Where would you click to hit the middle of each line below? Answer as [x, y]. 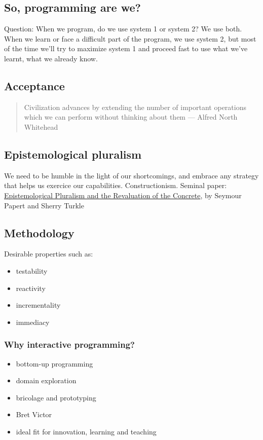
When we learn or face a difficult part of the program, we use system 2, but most [130, 38]
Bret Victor [34, 414]
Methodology [39, 232]
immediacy [33, 322]
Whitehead [41, 126]
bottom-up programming [54, 363]
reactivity [31, 288]
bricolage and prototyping [56, 397]
